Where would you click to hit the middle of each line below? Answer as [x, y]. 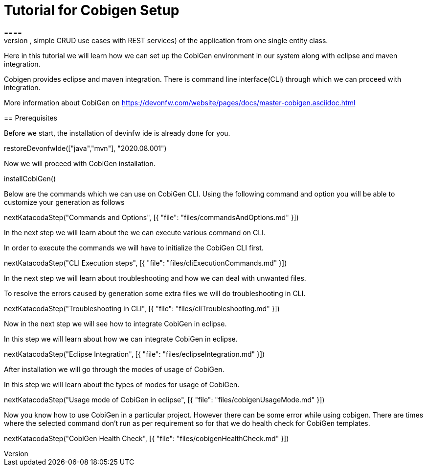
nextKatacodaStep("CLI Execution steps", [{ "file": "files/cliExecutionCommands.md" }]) [146, 263]
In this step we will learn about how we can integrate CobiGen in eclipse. [121, 339]
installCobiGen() [30, 178]
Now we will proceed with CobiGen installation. [80, 163]
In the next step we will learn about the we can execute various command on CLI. [135, 232]
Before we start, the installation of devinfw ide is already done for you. [117, 133]
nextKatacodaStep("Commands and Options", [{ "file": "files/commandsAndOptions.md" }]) [151, 217]
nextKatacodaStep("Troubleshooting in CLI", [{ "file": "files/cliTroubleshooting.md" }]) [142, 308]
